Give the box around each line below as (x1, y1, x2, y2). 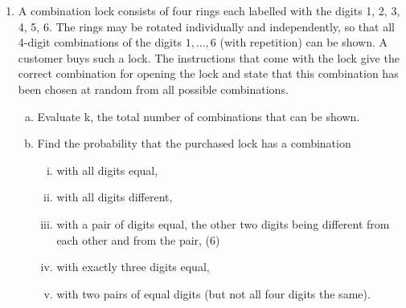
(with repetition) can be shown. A (219, 34, 388, 51)
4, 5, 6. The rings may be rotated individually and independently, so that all (18, 18, 395, 34)
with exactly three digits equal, (56, 258, 210, 275)
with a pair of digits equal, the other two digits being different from (56, 215, 390, 232)
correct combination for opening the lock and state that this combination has (18, 65, 399, 82)
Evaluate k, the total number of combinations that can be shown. (37, 107, 360, 124)
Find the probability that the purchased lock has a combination (37, 135, 351, 152)
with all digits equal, (56, 161, 158, 178)
